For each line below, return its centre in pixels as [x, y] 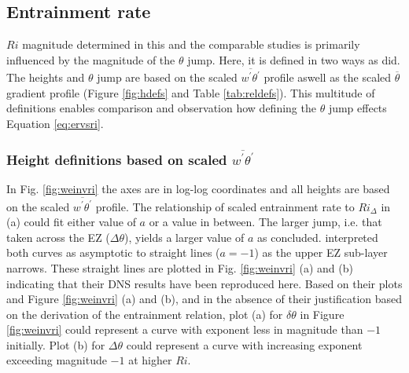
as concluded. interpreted [318, 237]
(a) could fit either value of [71, 222]
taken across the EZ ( [58, 237]
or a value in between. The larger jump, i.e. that [265, 222]
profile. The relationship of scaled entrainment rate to [225, 206]
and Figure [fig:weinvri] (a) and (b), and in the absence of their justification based [204, 299]
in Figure [322, 314]
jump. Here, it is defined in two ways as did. [294, 59]
